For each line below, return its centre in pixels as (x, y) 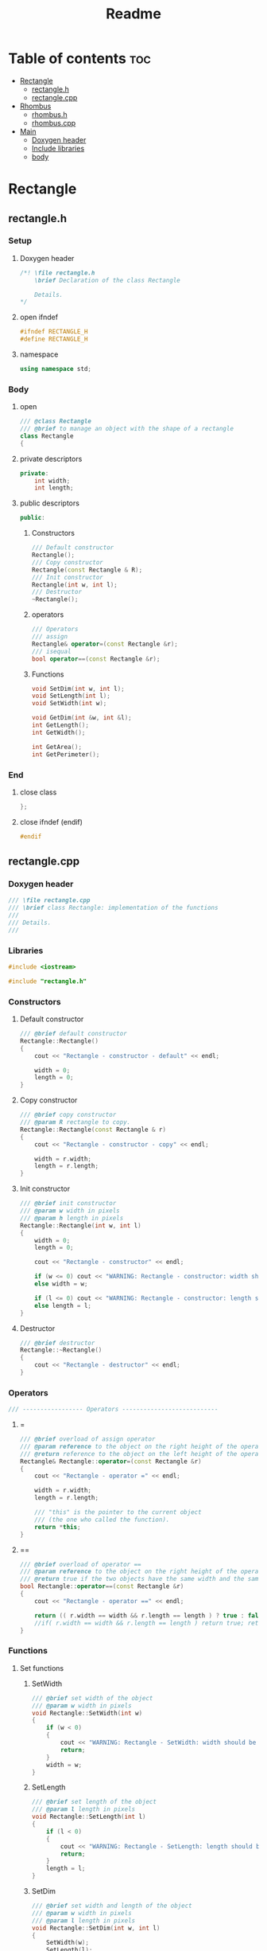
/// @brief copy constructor (68, 1115)
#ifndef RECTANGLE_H (54, 332)
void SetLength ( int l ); (71, 696)
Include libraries (58, 148)
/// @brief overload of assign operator (87, 1439)
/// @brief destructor (57, 1343)
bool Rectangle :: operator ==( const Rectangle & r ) (102, 1586)
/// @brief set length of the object (94, 1802)
